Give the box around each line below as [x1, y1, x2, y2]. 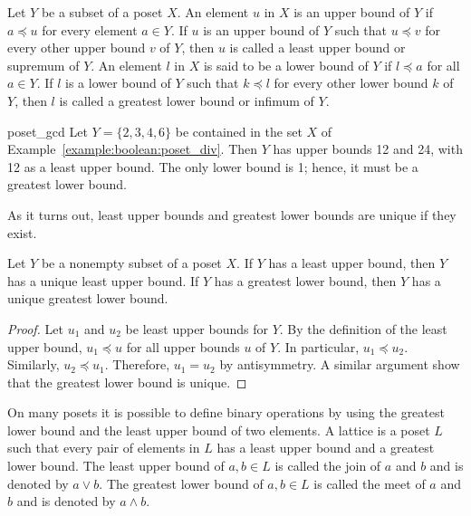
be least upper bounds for [125, 319, 268, 338]
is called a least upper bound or [229, 38, 406, 57]
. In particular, [277, 337, 360, 356]
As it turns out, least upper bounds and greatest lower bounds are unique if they [7, 205, 457, 224]
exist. [7, 223, 37, 242]
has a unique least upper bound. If [7, 271, 199, 290]
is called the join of [274, 456, 381, 475]
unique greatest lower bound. [7, 289, 168, 308]
